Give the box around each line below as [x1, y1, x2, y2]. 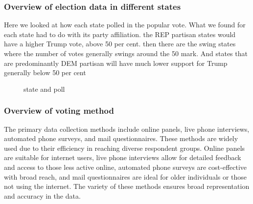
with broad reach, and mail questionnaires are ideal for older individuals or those [4, 171, 247, 182]
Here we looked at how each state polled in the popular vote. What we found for [4, 20, 246, 30]
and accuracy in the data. [4, 190, 81, 201]
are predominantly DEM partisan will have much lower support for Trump [4, 58, 228, 68]
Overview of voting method [4, 104, 114, 117]
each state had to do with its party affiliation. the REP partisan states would [4, 29, 236, 39]
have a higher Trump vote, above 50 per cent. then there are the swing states [4, 39, 236, 49]
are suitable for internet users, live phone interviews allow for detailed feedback [4, 152, 241, 163]
